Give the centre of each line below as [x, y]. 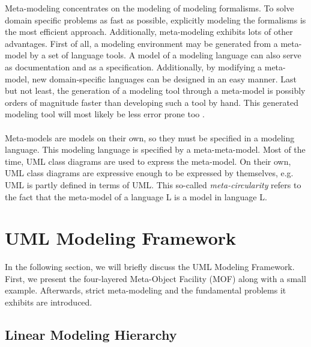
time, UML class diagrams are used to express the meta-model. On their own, [148, 161]
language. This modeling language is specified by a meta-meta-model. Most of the [155, 149]
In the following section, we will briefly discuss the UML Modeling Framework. [150, 267]
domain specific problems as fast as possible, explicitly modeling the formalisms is [155, 20]
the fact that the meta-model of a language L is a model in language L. [136, 196]
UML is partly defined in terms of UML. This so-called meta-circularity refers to [153, 184]
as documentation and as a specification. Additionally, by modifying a [134, 66]
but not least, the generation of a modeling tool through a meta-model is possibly [155, 91]
